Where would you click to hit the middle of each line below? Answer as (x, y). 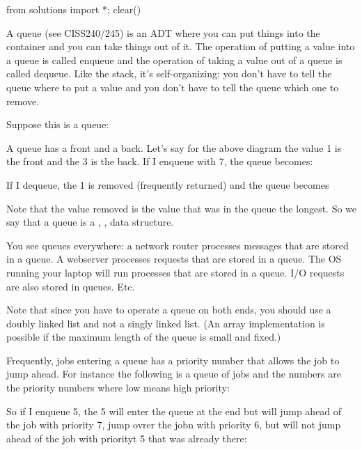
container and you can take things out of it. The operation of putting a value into (181, 46)
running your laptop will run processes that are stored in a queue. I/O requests (175, 272)
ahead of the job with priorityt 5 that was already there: (127, 438)
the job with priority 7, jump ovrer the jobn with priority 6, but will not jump (174, 425)
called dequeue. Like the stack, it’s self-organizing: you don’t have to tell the (169, 73)
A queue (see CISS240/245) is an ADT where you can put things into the (163, 32)
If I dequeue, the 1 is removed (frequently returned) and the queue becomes (168, 184)
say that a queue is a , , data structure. (90, 222)
